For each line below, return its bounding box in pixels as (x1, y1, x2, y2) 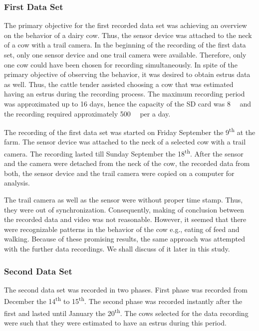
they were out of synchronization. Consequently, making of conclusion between (4, 204, 244, 214)
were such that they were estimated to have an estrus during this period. (4, 317, 227, 327)
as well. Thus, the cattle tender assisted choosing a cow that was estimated (4, 78, 234, 89)
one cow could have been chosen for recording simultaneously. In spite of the (4, 59, 238, 69)
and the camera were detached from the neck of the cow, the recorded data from (4, 158, 250, 168)
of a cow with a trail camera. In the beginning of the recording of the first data (4, 39, 246, 50)
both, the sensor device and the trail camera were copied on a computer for (4, 167, 235, 178)
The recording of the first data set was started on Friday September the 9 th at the (4, 125, 256, 137)
